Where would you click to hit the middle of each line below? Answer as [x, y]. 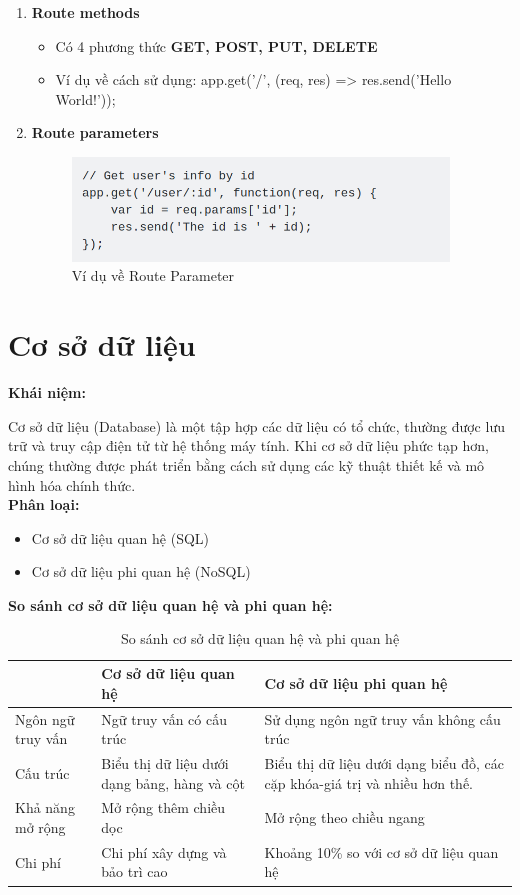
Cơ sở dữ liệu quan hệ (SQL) [120, 537]
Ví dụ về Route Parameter [153, 275]
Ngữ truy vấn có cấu [164, 718]
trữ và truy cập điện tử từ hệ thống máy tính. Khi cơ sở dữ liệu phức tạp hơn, [248, 445]
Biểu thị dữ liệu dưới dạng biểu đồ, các [384, 762]
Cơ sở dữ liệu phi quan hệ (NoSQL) [141, 571]
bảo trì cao [134, 871]
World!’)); [85, 98]
